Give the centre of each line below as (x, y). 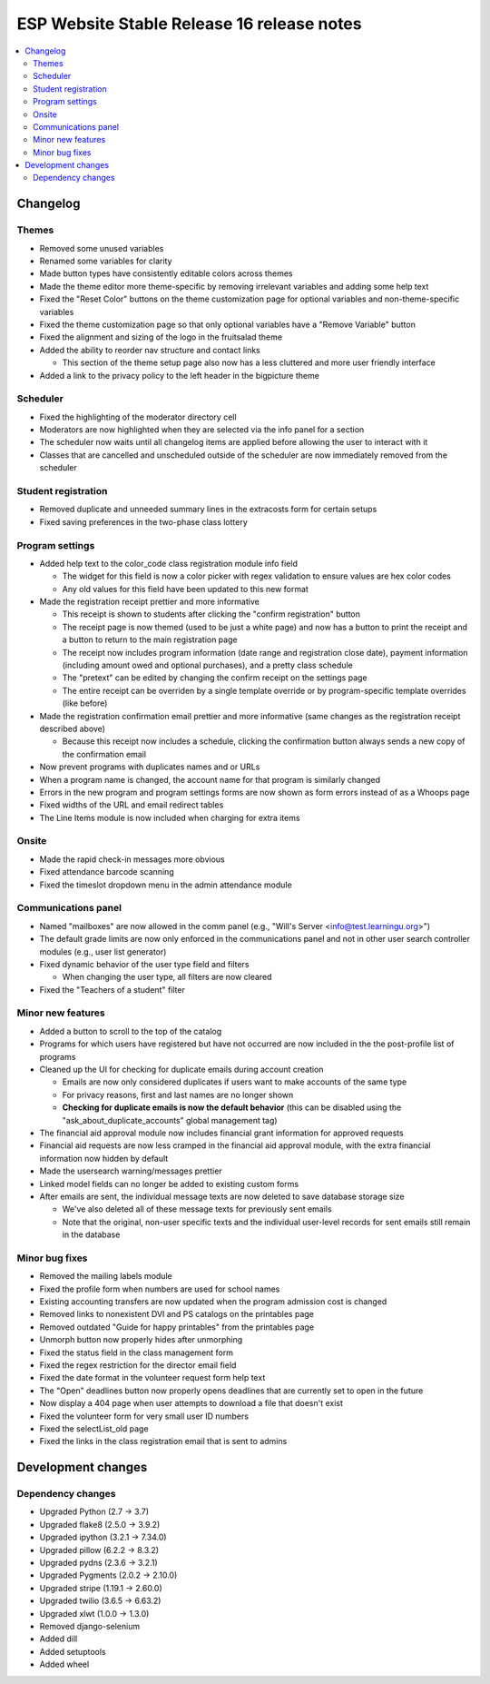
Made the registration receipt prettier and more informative (150, 602)
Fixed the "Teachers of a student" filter (112, 989)
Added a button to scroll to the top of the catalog (131, 1031)
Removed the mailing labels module (106, 1276)
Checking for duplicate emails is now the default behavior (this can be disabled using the (232, 1107)
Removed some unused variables (102, 248)
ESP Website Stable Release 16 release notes (189, 24)
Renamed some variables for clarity (106, 261)
